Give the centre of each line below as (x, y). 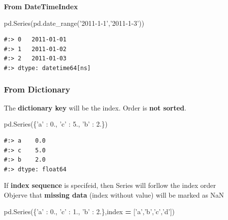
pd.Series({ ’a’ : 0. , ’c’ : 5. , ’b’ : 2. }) (56, 124)
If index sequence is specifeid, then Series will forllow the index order (110, 185)
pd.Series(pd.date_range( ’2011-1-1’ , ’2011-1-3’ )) (74, 23)
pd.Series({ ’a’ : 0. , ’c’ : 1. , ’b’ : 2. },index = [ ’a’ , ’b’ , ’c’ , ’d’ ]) (90, 211)
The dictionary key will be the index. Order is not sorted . (95, 107)
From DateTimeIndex (41, 6)
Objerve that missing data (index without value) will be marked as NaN (114, 194)
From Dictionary (37, 89)
